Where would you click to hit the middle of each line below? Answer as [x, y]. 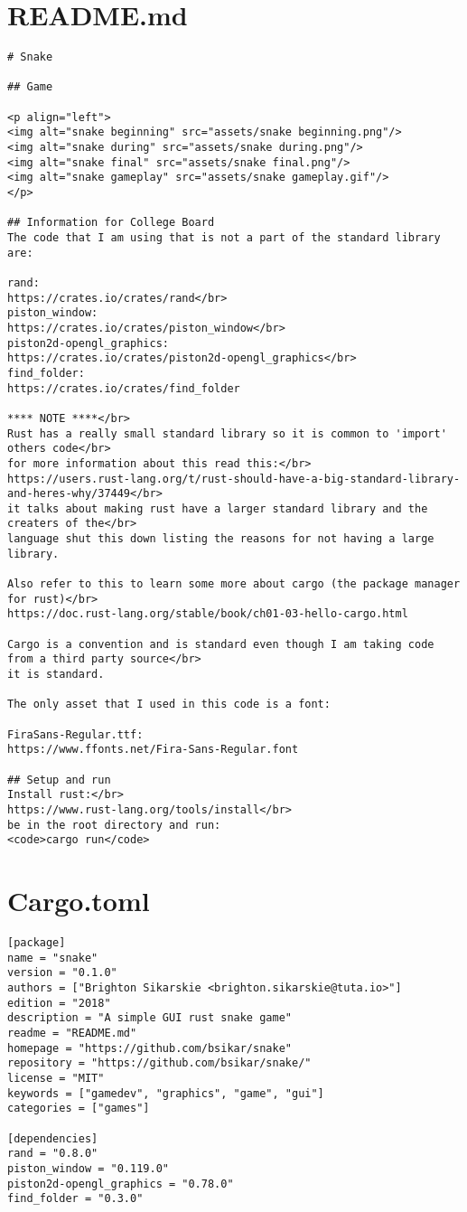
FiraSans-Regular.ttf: [75, 734]
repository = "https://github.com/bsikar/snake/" [159, 1063]
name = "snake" [53, 958]
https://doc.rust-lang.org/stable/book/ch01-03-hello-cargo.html [208, 614]
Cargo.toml [79, 901]
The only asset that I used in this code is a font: [169, 705]
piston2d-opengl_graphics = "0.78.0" [121, 1184]
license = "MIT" [56, 1078]
